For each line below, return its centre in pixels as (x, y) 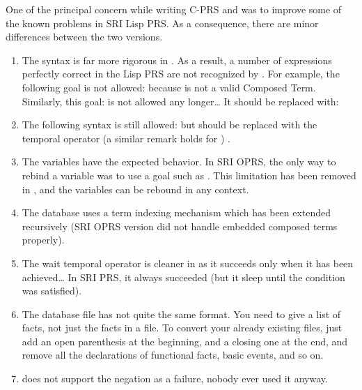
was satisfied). (52, 291)
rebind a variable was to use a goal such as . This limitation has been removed (189, 175)
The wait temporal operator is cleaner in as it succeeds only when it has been (188, 263)
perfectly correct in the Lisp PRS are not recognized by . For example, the (181, 74)
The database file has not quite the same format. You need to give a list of (181, 314)
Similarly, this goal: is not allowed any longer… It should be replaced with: (180, 101)
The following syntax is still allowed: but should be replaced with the (170, 125)
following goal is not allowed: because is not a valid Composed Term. (169, 87)
